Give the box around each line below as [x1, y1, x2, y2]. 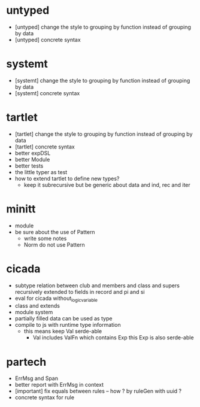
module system [14, 309, 53, 316]
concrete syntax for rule [14, 394, 75, 401]
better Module [14, 156, 50, 163]
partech [6, 355, 47, 369]
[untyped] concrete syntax [14, 36, 81, 43]
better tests [14, 162, 44, 169]
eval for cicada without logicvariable [14, 294, 98, 303]
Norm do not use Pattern [23, 241, 85, 248]
